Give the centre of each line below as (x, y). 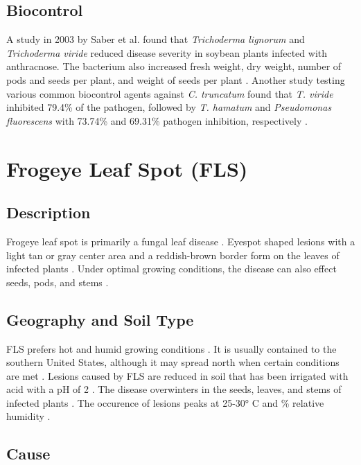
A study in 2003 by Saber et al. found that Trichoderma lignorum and (156, 39)
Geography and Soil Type (100, 319)
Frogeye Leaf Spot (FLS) (127, 168)
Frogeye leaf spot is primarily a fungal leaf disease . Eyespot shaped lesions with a (181, 241)
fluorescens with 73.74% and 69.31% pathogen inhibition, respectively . (157, 120)
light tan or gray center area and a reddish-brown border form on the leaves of (173, 255)
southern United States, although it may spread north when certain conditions (173, 362)
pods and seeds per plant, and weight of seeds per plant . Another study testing (176, 79)
